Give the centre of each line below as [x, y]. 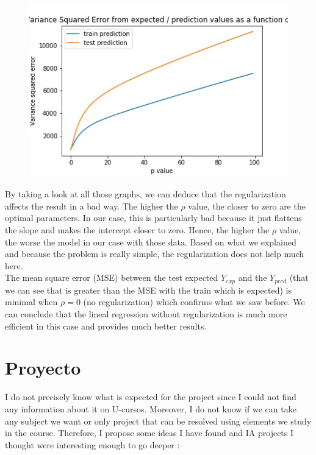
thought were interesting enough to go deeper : [92, 444]
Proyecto [43, 368]
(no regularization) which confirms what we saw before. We [194, 302]
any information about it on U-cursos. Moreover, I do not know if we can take [151, 408]
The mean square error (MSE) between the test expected [112, 277]
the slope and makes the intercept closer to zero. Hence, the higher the [137, 230]
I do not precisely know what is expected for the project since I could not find [151, 397]
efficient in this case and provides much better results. [106, 326]
